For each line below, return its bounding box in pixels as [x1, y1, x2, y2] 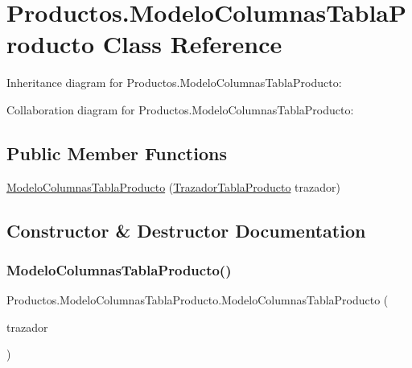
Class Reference [102, 27, 282, 60]
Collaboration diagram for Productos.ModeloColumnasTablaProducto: [6, 101, 354, 118]
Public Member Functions [6, 140, 227, 165]
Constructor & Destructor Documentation [6, 217, 366, 242]
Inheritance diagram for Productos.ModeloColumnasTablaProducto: [6, 74, 342, 91]
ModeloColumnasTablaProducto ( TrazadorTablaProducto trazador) [6, 178, 340, 195]
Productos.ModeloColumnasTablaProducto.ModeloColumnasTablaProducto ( [6, 292, 389, 308]
